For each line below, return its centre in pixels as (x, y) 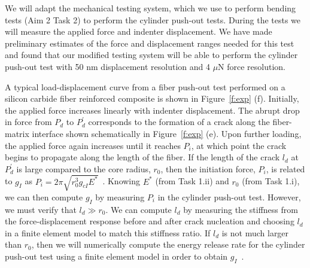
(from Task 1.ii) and (192, 181)
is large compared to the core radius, (83, 168)
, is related (285, 168)
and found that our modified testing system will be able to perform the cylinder (151, 55)
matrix (17, 133)
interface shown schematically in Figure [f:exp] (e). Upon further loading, (167, 133)
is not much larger (255, 232)
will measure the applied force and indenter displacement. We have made (139, 31)
